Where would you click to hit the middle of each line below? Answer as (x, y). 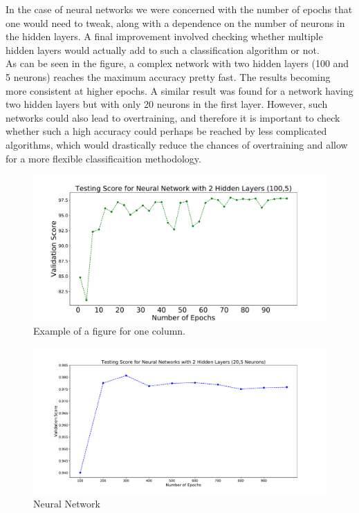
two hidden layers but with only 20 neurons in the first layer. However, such (167, 104)
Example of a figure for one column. (110, 331)
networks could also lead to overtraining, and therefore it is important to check (173, 117)
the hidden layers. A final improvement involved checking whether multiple (164, 36)
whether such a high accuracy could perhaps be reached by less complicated (166, 131)
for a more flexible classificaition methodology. (103, 158)
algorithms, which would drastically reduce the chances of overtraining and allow (177, 144)
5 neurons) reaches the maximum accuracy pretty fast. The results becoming (168, 76)
